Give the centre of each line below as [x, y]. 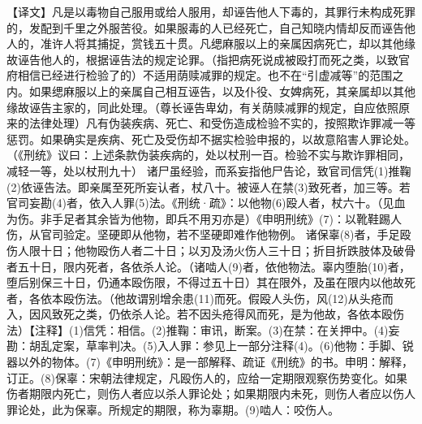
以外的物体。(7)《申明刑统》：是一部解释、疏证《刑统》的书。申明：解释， [215, 362]
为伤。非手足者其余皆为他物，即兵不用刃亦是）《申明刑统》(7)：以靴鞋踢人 [204, 218]
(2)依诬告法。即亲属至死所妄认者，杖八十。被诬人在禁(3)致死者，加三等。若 [209, 186]
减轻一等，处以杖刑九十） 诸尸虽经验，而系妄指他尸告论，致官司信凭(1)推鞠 [209, 170]
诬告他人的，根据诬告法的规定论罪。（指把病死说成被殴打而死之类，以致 [208, 59]
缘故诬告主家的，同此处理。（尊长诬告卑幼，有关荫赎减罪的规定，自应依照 [202, 107]
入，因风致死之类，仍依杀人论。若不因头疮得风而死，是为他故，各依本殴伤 [205, 314]
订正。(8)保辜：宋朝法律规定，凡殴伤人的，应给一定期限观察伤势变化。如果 [207, 377]
